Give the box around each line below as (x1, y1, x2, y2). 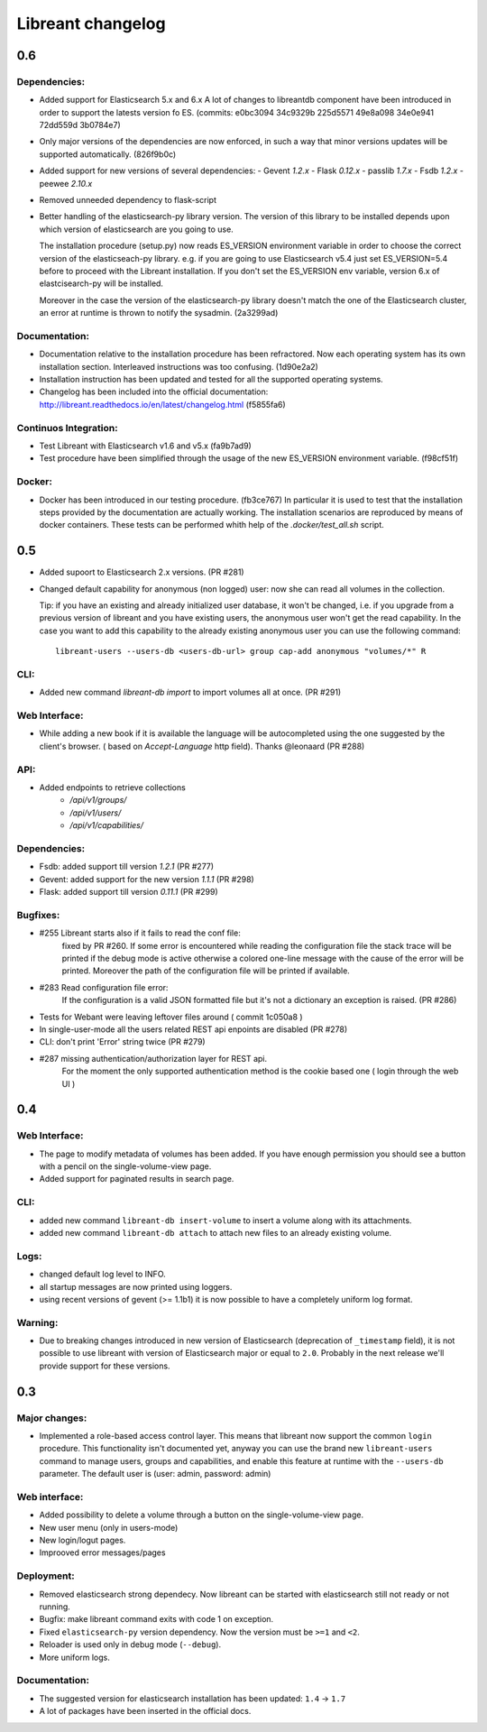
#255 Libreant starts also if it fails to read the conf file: (39, 927, 241, 938)
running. (39, 1601, 71, 1612)
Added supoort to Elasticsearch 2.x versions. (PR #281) (39, 567, 244, 577)
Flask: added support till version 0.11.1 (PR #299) (39, 887, 218, 898)
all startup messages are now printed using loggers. (39, 1281, 233, 1292)
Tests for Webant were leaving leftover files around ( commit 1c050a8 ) (39, 1011, 303, 1022)
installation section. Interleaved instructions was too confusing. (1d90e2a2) (39, 361, 319, 372)
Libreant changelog (16, 14, 166, 33)
